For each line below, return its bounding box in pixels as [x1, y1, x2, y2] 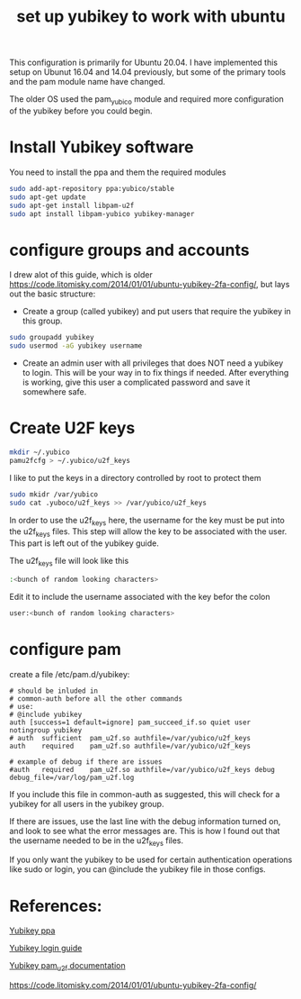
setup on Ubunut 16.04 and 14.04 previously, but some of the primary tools [9, 67, 286, 77]
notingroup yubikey [9, 725, 83, 735]
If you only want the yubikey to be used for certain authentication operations [9, 854, 293, 866]
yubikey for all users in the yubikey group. [9, 798, 164, 809]
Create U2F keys [9, 418, 136, 439]
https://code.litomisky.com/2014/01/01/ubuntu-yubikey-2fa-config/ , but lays [9, 279, 290, 290]
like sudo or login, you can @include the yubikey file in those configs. [9, 864, 267, 875]
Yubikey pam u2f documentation [9, 960, 126, 974]
